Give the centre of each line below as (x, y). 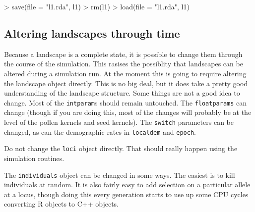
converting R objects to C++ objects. (61, 204)
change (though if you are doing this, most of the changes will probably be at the (128, 112)
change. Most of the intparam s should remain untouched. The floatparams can (126, 102)
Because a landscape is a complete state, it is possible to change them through (123, 54)
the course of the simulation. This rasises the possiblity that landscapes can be (124, 64)
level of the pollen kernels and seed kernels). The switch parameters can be (119, 122)
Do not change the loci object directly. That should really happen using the (121, 148)
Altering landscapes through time (92, 33)
